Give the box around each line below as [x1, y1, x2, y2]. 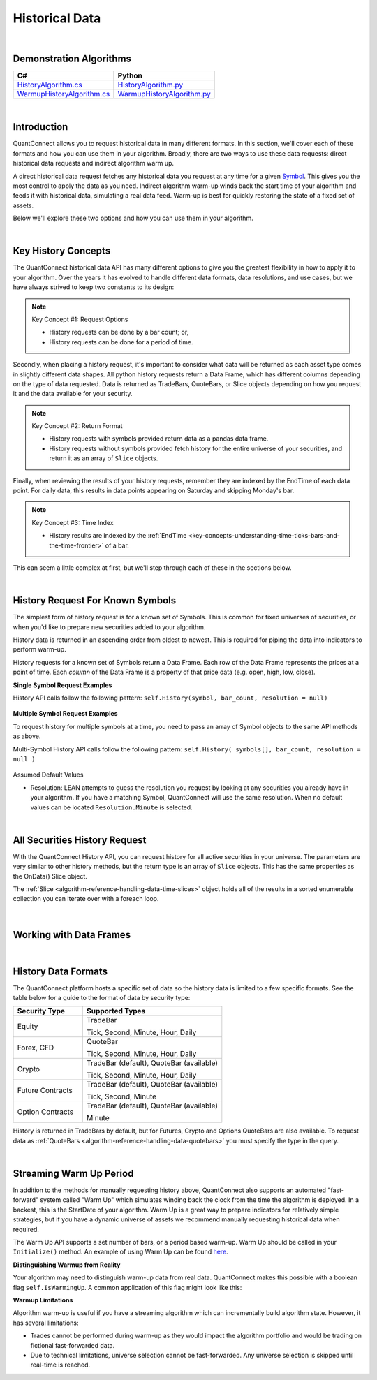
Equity [17, 1022, 38, 1032]
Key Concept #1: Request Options [31, 315, 128, 323]
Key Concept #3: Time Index [31, 518, 114, 527]
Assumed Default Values [13, 770, 84, 779]
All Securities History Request [13, 834, 147, 846]
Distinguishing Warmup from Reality [13, 1261, 121, 1269]
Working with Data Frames [13, 929, 131, 941]
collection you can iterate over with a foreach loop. [13, 895, 159, 903]
